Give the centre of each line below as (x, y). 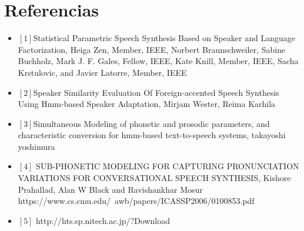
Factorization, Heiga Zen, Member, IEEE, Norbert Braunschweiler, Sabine (152, 49)
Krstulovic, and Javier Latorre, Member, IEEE (102, 72)
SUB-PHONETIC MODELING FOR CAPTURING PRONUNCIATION (168, 166)
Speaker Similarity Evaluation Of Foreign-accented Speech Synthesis (156, 92)
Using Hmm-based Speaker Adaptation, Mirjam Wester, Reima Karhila (147, 104)
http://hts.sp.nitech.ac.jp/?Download (103, 220)
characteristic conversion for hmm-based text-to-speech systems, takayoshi (152, 135)
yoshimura (36, 146)
